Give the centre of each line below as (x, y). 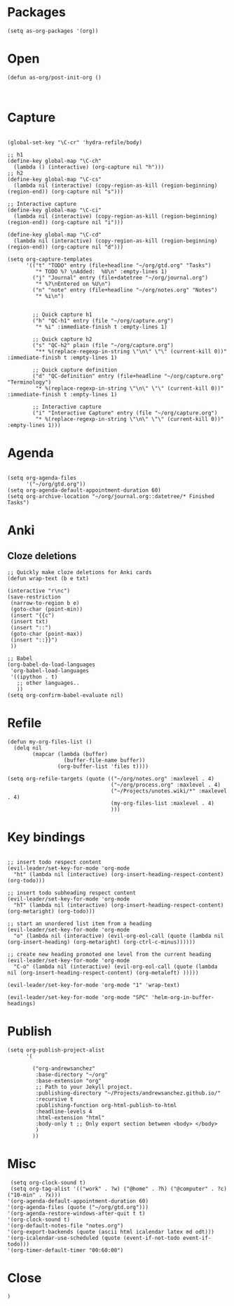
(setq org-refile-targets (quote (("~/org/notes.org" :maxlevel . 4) (111, 778)
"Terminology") (29, 382)
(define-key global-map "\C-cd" (54, 235)
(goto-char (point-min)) (46, 609)
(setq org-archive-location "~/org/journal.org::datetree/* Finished (111, 496)
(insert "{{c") (32, 615)
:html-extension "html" (70, 1118)
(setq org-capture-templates (50, 259)
